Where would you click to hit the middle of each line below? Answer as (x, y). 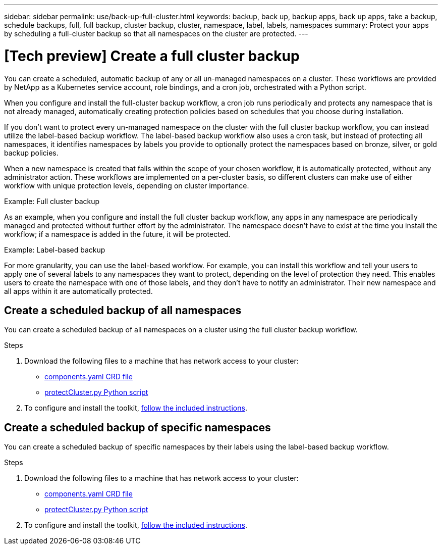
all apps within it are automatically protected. (78, 291)
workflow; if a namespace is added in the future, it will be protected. (117, 234)
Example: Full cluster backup (52, 201)
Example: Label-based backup (55, 249)
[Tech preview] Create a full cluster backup (152, 56)
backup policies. (31, 153)
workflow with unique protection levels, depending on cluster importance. (127, 185)
